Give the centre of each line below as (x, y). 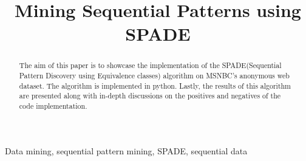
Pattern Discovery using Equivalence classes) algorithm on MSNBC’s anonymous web (154, 76)
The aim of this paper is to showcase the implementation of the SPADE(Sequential (150, 65)
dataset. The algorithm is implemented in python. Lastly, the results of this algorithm (155, 85)
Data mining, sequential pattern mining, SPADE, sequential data (126, 150)
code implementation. (53, 105)
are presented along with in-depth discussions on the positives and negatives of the (150, 96)
